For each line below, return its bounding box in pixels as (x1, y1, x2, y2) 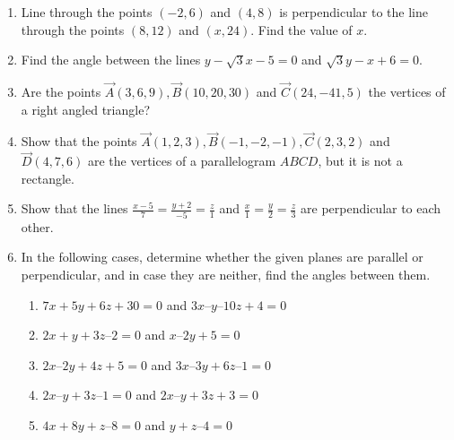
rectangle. (21, 168, 74, 187)
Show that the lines (21, 199, 128, 218)
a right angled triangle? (21, 99, 151, 118)
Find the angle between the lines (21, 50, 201, 69)
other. (21, 217, 54, 236)
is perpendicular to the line (279, 3, 428, 21)
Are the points (21, 82, 101, 100)
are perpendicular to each (301, 199, 441, 218)
